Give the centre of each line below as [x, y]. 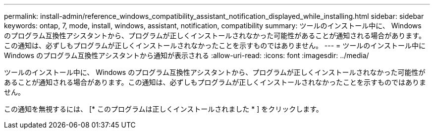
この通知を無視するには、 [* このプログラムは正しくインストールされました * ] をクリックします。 [163, 109]
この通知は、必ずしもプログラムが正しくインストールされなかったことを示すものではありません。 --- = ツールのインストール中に [215, 45]
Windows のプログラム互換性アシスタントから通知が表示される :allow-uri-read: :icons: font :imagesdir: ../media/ [187, 55]
